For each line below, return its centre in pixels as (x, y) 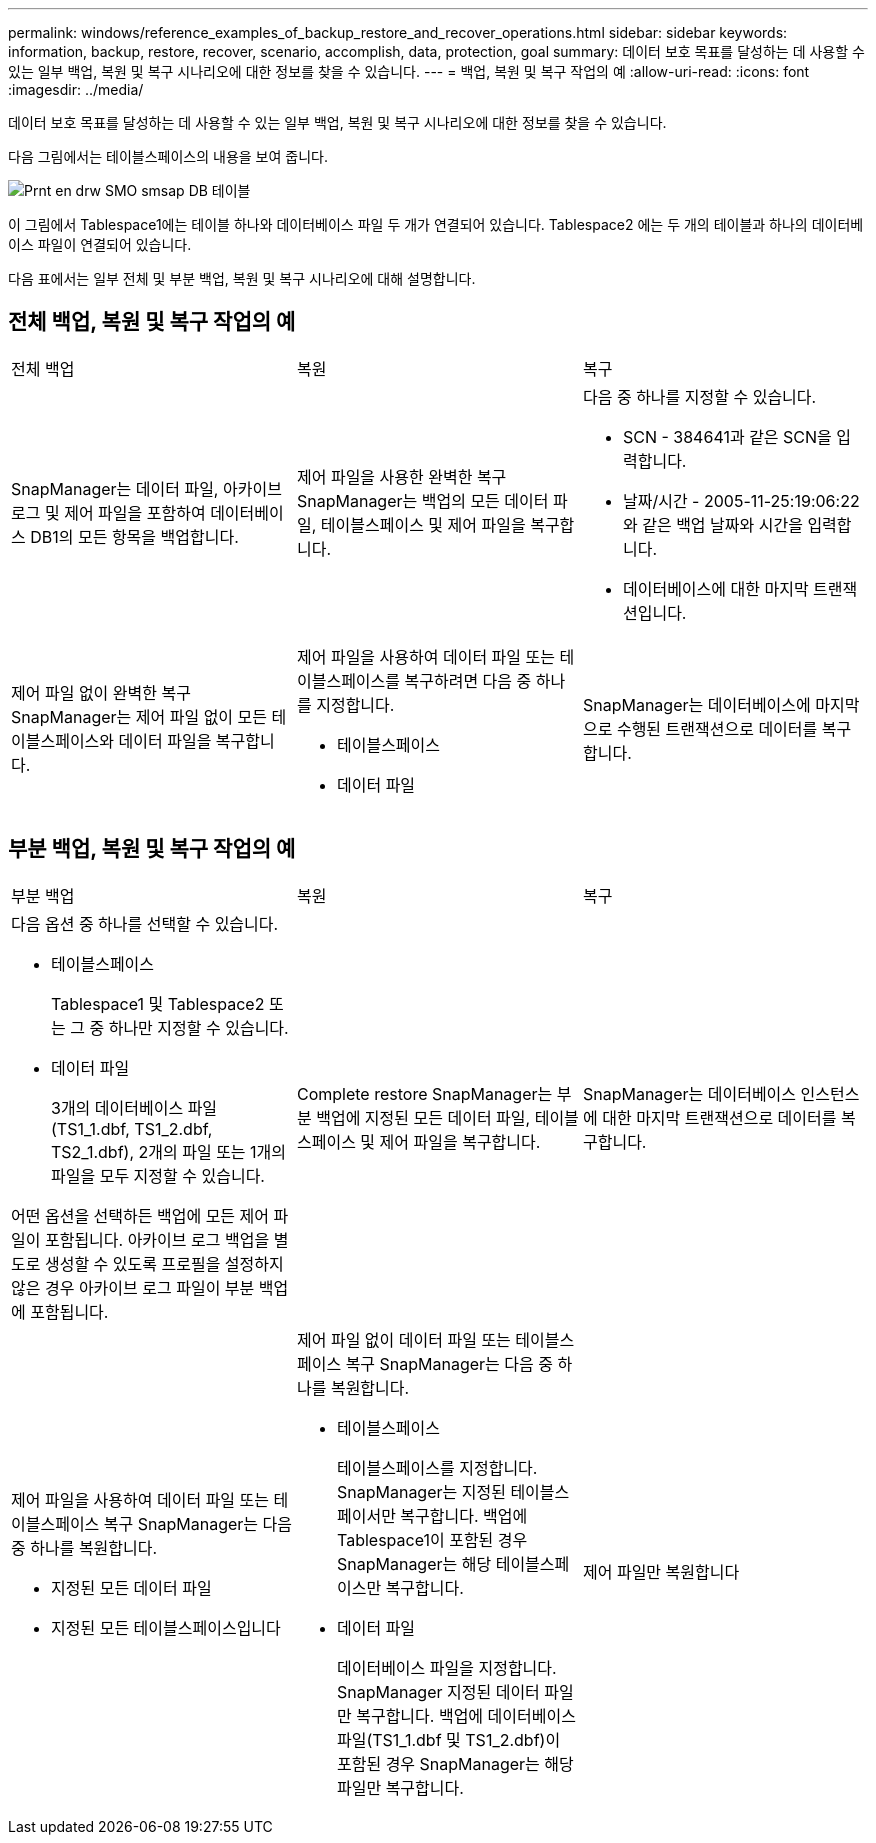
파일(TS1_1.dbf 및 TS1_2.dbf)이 (448, 1739)
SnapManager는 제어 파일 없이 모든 (139, 716)
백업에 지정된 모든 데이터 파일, (423, 1117)
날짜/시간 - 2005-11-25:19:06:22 (741, 500)
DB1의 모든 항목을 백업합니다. (134, 536)
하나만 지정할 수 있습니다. (198, 1027)
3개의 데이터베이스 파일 (134, 1107)
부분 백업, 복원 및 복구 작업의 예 (152, 849)
